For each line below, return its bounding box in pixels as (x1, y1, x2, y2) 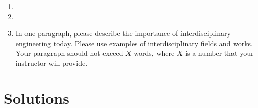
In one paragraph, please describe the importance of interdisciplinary (15, 28, 231, 39)
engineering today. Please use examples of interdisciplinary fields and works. (15, 38, 253, 48)
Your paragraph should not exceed (15, 48, 123, 58)
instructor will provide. (15, 57, 88, 68)
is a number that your (185, 48, 254, 58)
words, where (134, 48, 175, 58)
